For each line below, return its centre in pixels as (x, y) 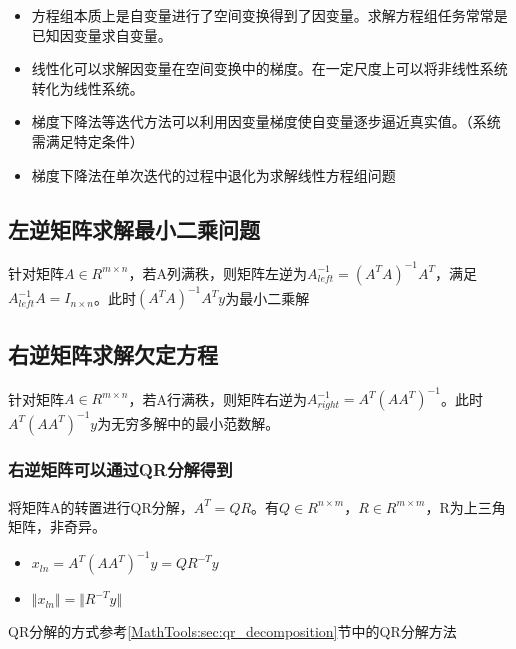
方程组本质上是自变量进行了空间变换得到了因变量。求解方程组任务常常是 (269, 15)
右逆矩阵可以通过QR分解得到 (120, 469)
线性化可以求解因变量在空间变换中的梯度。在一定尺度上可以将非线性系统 (269, 68)
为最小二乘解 (267, 297)
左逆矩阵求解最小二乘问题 (134, 228)
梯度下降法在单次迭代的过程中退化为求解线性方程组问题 (213, 174)
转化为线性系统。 (87, 87)
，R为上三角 (465, 506)
